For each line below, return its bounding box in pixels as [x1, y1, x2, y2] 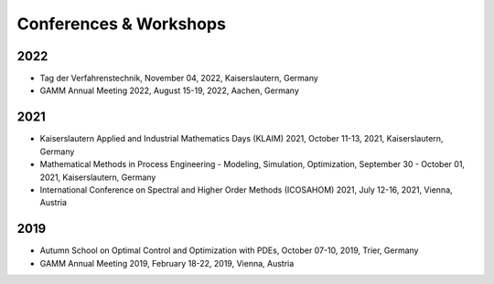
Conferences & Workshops [16, 14, 226, 34]
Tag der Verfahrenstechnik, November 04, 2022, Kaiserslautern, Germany [39, 73, 319, 84]
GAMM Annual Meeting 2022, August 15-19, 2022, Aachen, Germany [39, 85, 299, 96]
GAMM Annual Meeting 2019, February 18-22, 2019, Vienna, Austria [39, 258, 295, 268]
